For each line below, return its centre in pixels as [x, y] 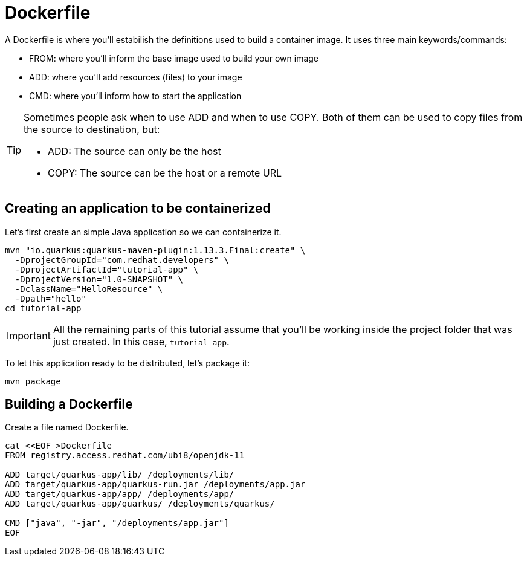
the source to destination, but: [92, 129]
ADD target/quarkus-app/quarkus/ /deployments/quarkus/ [140, 504]
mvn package [33, 381]
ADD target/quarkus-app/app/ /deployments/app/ [120, 494]
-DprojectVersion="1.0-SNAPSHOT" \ [99, 279]
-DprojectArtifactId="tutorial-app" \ [107, 269]
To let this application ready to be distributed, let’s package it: [127, 363]
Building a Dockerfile [69, 404]
